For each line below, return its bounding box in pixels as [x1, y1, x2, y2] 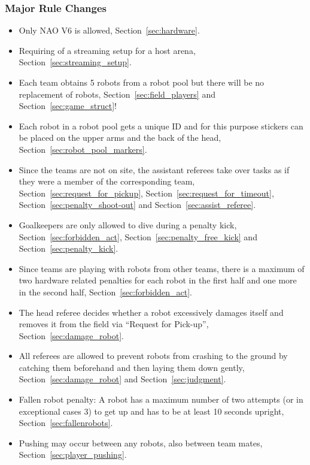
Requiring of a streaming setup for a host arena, [19, 44, 196, 56]
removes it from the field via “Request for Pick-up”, [19, 318, 209, 330]
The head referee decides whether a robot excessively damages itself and [19, 306, 284, 318]
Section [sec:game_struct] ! [19, 99, 117, 112]
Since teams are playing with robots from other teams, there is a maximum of [19, 262, 305, 274]
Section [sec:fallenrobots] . [19, 416, 113, 429]
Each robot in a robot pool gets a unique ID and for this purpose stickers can [19, 119, 303, 132]
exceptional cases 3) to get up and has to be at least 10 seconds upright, [19, 404, 284, 417]
